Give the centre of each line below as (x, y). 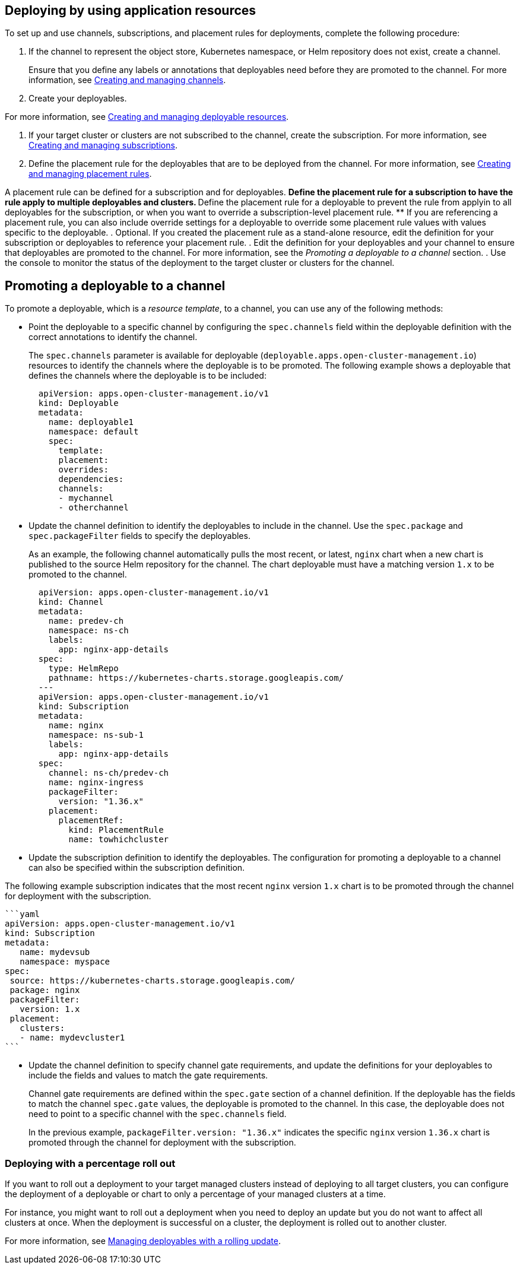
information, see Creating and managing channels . (127, 80)
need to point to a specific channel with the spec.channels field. (158, 1114)
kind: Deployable (78, 403)
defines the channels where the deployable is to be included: (148, 376)
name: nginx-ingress (96, 783)
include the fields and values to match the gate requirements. (148, 1076)
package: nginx (45, 990)
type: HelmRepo (83, 669)
